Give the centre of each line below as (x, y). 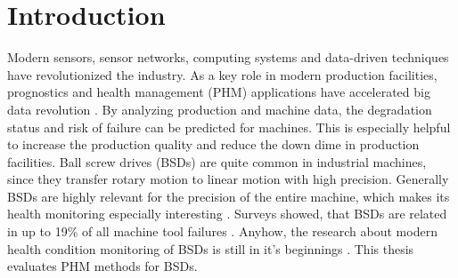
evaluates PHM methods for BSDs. (102, 266)
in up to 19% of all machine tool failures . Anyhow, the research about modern (222, 231)
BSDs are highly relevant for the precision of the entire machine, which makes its (229, 196)
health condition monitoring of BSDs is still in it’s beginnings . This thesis (211, 248)
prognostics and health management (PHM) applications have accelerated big (219, 92)
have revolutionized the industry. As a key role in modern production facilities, (222, 74)
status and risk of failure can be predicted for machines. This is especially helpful (229, 127)
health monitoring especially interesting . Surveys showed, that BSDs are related (227, 214)
